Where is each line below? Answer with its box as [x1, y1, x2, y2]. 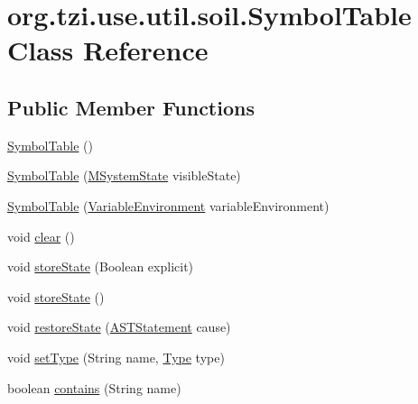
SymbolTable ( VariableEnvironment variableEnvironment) [7, 196, 330, 215]
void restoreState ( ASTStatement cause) [7, 317, 231, 336]
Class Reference [7, 32, 209, 69]
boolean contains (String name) [7, 378, 181, 397]
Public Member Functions [7, 93, 255, 121]
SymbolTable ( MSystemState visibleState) [7, 166, 241, 185]
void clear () [7, 226, 75, 245]
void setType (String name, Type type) [7, 347, 225, 366]
